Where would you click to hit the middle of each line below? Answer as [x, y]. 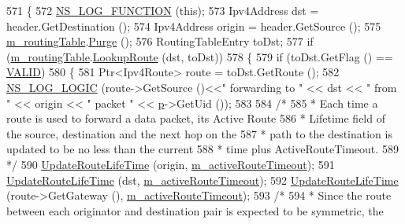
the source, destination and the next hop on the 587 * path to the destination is [199, 133]
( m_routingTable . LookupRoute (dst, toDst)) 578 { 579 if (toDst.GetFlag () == [200, 56]
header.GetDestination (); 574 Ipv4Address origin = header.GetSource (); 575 [194, 26]
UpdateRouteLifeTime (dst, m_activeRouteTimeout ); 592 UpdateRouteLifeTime [202, 180]
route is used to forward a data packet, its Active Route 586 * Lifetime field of [196, 118]
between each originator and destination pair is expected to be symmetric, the [195, 210]
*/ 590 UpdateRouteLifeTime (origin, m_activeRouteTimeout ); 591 [171, 164]
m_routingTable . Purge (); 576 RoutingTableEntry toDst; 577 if [160, 41]
